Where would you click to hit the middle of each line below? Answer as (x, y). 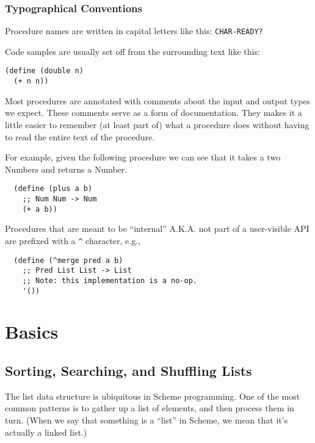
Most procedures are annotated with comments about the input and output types (158, 100)
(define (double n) (44, 71)
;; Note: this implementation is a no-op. (110, 280)
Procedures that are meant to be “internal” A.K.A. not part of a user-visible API (157, 229)
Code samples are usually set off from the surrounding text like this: (132, 51)
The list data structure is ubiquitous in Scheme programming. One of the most (153, 396)
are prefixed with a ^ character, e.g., (73, 240)
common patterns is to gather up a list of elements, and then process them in (150, 408)
